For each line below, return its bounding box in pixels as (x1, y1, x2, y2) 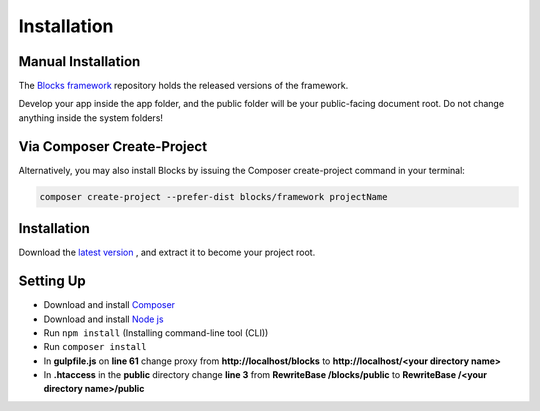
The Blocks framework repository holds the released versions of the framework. (18, 80, 349, 92)
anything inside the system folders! (18, 111, 164, 124)
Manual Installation (18, 53, 141, 70)
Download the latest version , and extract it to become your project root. (18, 246, 316, 259)
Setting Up (18, 273, 87, 290)
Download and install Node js (43, 313, 164, 325)
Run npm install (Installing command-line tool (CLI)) (43, 326, 269, 339)
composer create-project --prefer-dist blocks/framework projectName (39, 191, 388, 202)
